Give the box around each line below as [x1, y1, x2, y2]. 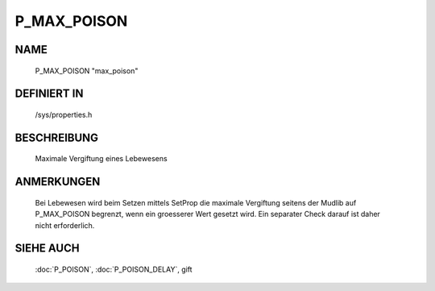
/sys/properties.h [35, 110, 93, 119]
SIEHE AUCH [14, 242, 80, 256]
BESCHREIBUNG [14, 131, 99, 144]
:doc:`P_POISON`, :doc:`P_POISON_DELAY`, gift [35, 264, 193, 274]
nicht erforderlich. [35, 220, 95, 230]
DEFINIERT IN [14, 87, 84, 101]
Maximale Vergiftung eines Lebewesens [35, 154, 168, 164]
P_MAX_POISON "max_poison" [35, 65, 139, 76]
